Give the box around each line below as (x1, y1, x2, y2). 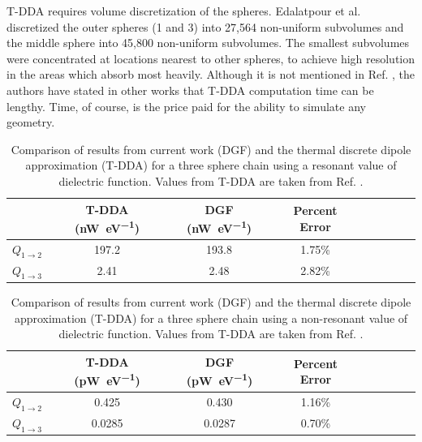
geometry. (6, 114, 55, 131)
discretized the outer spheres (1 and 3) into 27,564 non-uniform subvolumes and (6, 18, 404, 35)
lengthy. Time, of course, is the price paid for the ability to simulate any (6, 97, 366, 114)
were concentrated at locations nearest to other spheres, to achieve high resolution (6, 49, 416, 67)
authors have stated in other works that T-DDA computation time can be (6, 81, 374, 98)
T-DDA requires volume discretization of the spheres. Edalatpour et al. (6, 2, 361, 19)
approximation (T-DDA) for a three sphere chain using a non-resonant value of (14, 309, 408, 326)
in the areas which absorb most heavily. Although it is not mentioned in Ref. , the (6, 66, 416, 83)
